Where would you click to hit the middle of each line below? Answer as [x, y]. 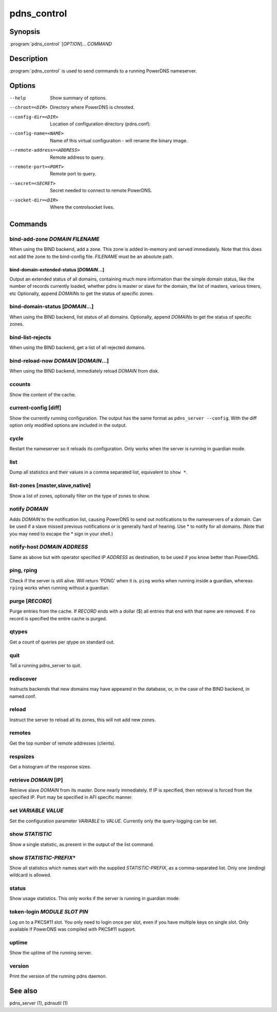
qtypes [18, 632]
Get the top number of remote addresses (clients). [62, 743]
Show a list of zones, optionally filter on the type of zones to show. [80, 495]
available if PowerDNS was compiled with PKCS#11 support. [73, 929]
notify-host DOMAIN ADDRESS [49, 547]
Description [29, 58]
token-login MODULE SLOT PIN [49, 912]
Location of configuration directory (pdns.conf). [101, 124]
